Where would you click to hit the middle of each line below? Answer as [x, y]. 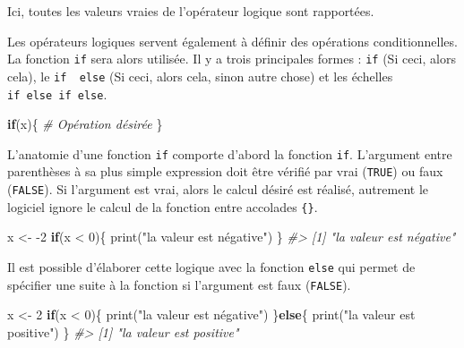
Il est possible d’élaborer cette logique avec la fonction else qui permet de [211, 266]
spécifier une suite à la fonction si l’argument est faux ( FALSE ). [179, 284]
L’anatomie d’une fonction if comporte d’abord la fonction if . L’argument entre [230, 153]
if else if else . [57, 93]
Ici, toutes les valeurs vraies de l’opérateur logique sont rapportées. [191, 11]
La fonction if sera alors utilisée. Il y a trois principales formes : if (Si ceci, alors [232, 59]
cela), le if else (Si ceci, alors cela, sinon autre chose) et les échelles [200, 76]
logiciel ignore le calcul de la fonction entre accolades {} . [163, 206]
